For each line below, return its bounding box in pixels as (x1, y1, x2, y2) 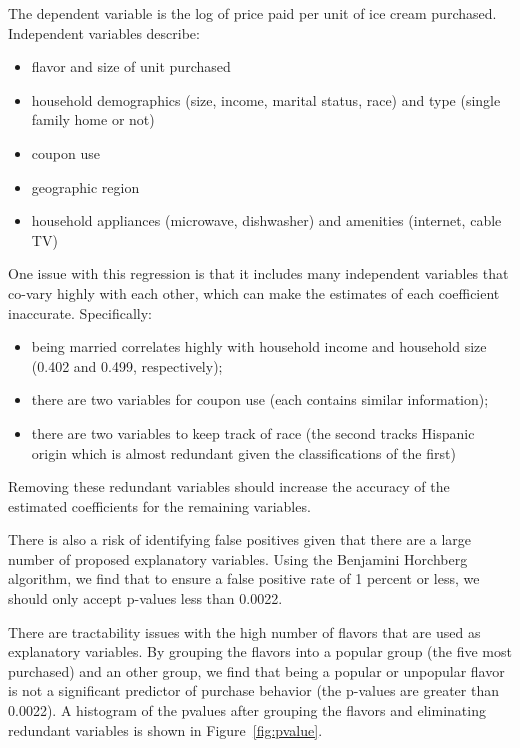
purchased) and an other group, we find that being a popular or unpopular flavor (8, 660, 505, 681)
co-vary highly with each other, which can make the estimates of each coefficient (8, 282, 500, 303)
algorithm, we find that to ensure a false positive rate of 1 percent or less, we (8, 568, 480, 589)
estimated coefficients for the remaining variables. (8, 495, 311, 516)
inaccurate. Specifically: (8, 302, 152, 323)
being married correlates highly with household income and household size (31, 336, 487, 357)
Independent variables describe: (8, 22, 200, 43)
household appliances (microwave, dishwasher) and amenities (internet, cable (31, 210, 502, 231)
